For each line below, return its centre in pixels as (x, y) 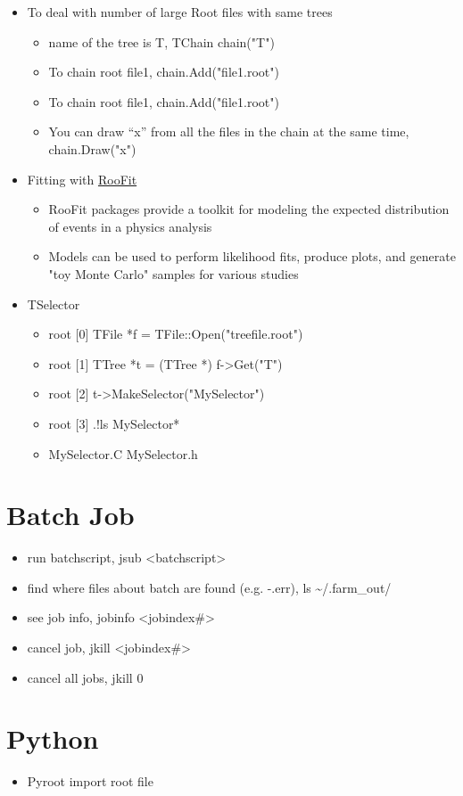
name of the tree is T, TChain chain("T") (161, 41)
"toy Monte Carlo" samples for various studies (174, 273)
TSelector (54, 304)
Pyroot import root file (90, 781)
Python (53, 739)
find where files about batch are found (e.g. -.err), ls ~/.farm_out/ (209, 587)
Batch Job (70, 515)
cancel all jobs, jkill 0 (85, 677)
